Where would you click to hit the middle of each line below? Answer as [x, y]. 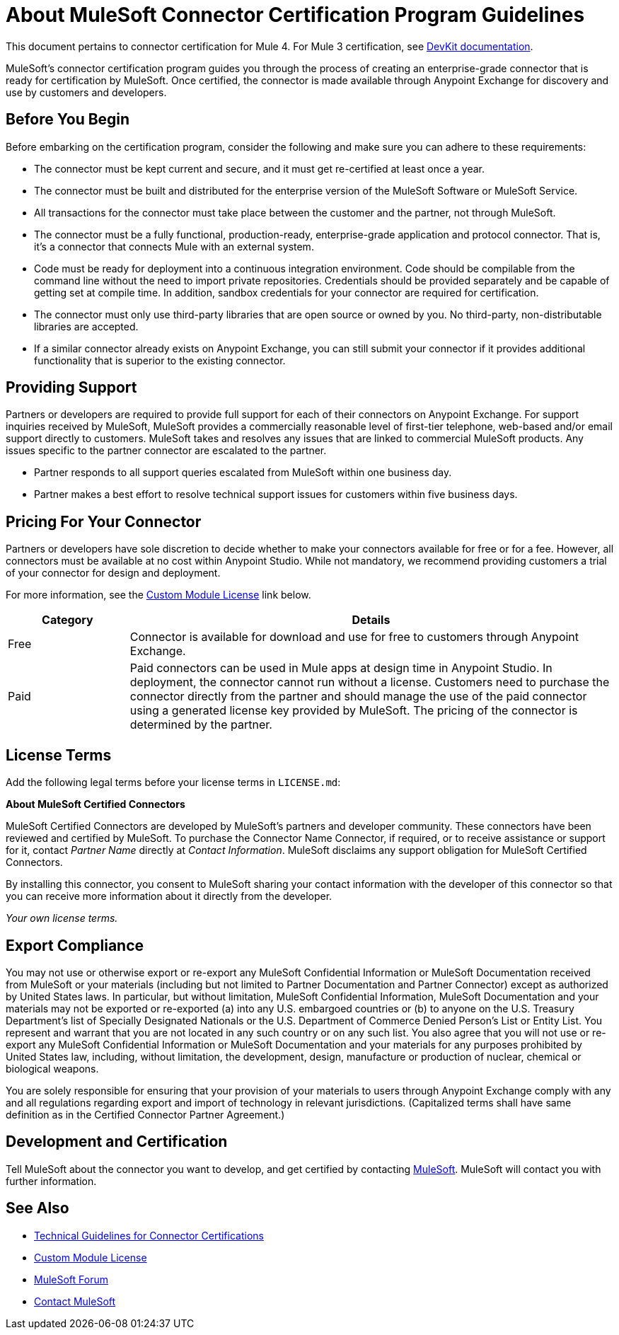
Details [371, 620]
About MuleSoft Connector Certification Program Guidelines [295, 15]
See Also [37, 1208]
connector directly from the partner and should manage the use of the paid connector [358, 697]
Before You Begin [68, 120]
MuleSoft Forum [71, 1279]
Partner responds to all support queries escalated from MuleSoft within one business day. [243, 473]
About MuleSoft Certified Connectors [96, 804]
